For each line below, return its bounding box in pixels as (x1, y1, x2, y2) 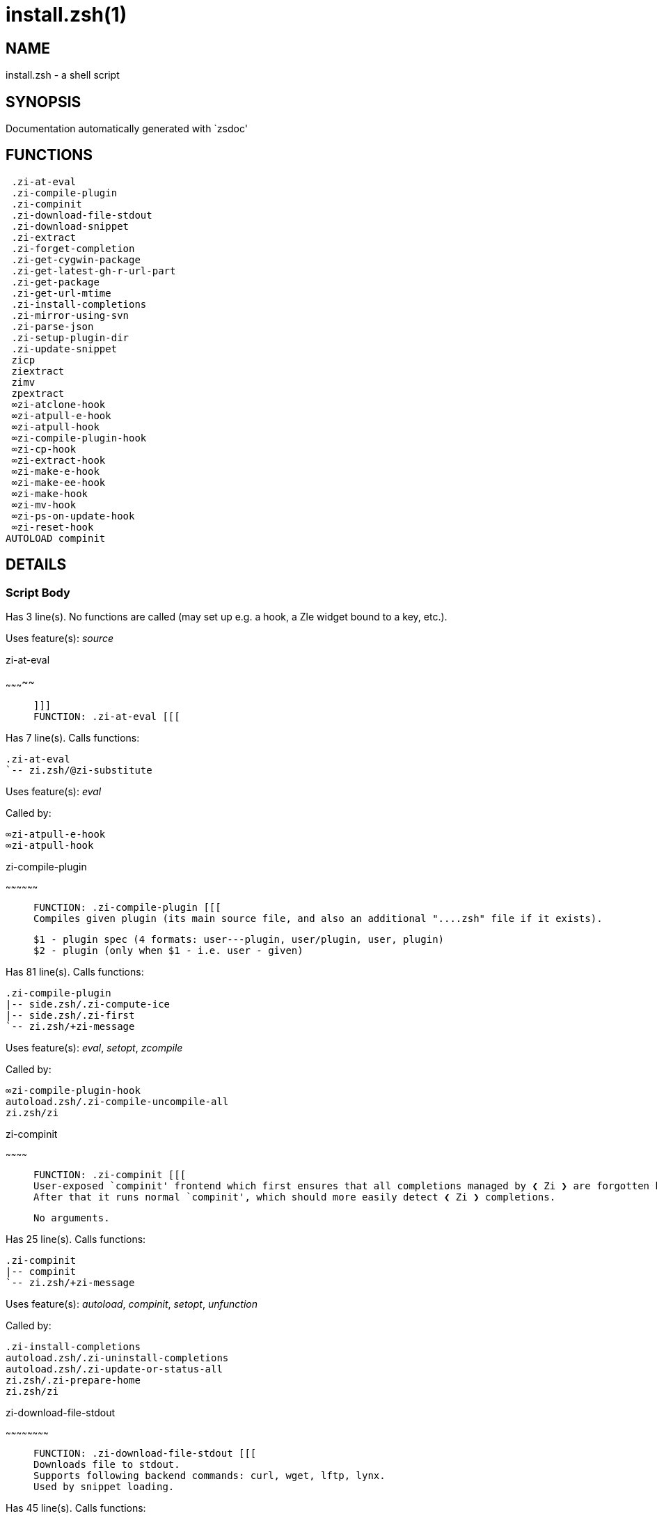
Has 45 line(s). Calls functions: (6, 1501, 146, 1514)
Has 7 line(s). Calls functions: (6, 731, 140, 744)
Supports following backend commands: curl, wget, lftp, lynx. (33, 1469, 386, 1481)
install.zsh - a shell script (6, 69, 120, 81)
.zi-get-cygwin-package (11, 253, 141, 265)
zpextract (11, 387, 65, 399)
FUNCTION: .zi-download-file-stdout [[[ (33, 1447, 257, 1459)
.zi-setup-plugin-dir (11, 331, 129, 343)
